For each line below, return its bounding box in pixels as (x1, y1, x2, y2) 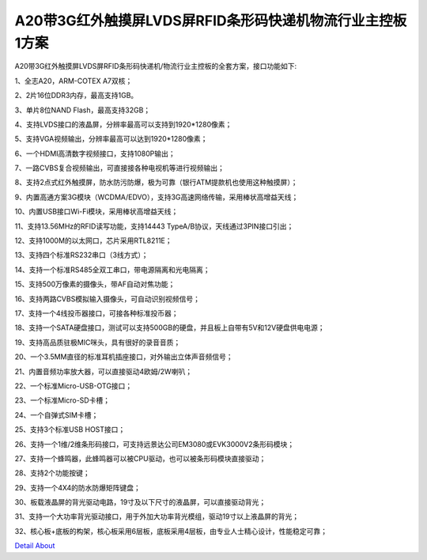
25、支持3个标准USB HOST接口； (14, 425, 126, 434)
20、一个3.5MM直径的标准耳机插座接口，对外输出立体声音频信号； (14, 352, 233, 361)
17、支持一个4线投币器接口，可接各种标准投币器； (14, 308, 179, 318)
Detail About (14, 541, 55, 551)
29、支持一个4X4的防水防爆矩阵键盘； (14, 482, 142, 492)
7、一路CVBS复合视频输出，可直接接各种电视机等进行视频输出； (14, 163, 225, 173)
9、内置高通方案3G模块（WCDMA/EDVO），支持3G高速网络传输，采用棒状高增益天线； (14, 192, 299, 202)
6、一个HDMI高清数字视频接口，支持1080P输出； (14, 149, 176, 158)
